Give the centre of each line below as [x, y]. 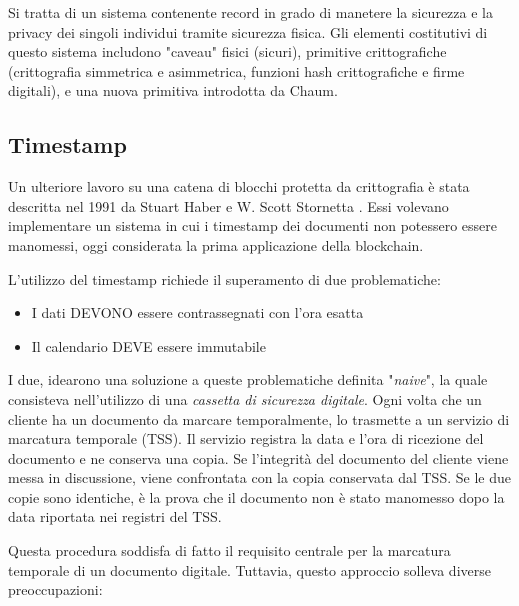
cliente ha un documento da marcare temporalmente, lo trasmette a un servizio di [259, 418]
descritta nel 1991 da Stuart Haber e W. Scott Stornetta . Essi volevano [228, 205]
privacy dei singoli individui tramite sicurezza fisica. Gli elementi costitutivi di [248, 31]
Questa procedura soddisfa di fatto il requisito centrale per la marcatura [229, 550]
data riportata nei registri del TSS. [115, 516]
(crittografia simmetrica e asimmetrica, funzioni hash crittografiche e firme [236, 70]
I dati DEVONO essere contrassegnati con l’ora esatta [197, 312]
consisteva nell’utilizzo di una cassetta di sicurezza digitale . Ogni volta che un [245, 398]
